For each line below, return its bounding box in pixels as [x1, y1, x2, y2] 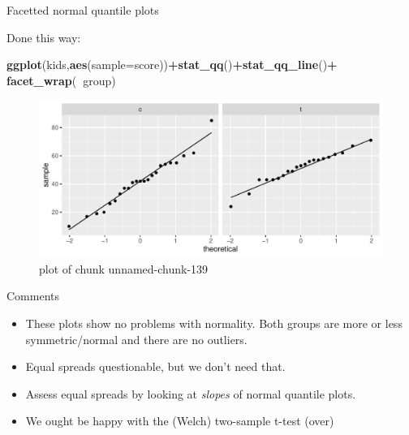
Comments [6, 287, 60, 304]
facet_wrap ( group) [6, 71, 116, 88]
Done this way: [6, 28, 81, 45]
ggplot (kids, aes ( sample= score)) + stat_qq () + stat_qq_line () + [6, 56, 338, 73]
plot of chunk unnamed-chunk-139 [39, 260, 209, 277]
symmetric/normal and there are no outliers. [25, 330, 248, 347]
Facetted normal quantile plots [6, 2, 159, 18]
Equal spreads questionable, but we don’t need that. [25, 358, 286, 375]
